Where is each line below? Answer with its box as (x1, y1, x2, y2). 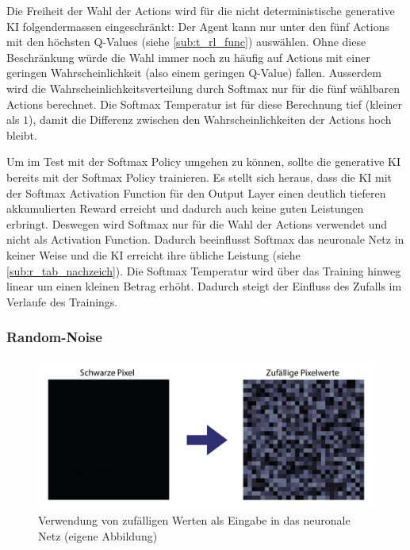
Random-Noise (6, 327, 102, 347)
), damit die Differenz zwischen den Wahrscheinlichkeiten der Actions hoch (29, 111, 392, 128)
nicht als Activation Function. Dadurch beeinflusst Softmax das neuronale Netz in (6, 231, 404, 248)
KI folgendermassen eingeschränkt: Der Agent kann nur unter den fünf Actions (6, 17, 389, 34)
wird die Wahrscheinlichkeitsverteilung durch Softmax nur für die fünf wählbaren (6, 79, 400, 96)
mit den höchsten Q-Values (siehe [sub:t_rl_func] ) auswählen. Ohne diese (6, 33, 366, 50)
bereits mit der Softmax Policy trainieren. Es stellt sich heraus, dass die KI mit (6, 168, 393, 185)
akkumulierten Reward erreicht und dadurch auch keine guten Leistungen (6, 200, 364, 217)
